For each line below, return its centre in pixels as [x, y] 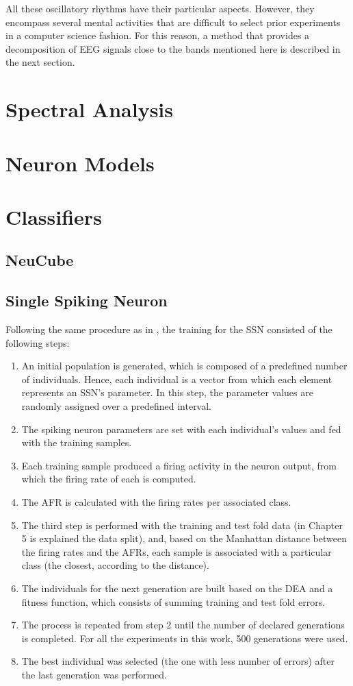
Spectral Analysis [90, 109]
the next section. [40, 62]
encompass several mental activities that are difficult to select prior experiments [173, 22]
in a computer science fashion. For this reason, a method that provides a [158, 35]
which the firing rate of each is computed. [109, 479]
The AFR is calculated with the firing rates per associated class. [156, 502]
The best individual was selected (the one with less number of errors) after [178, 661]
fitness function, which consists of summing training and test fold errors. [173, 601]
